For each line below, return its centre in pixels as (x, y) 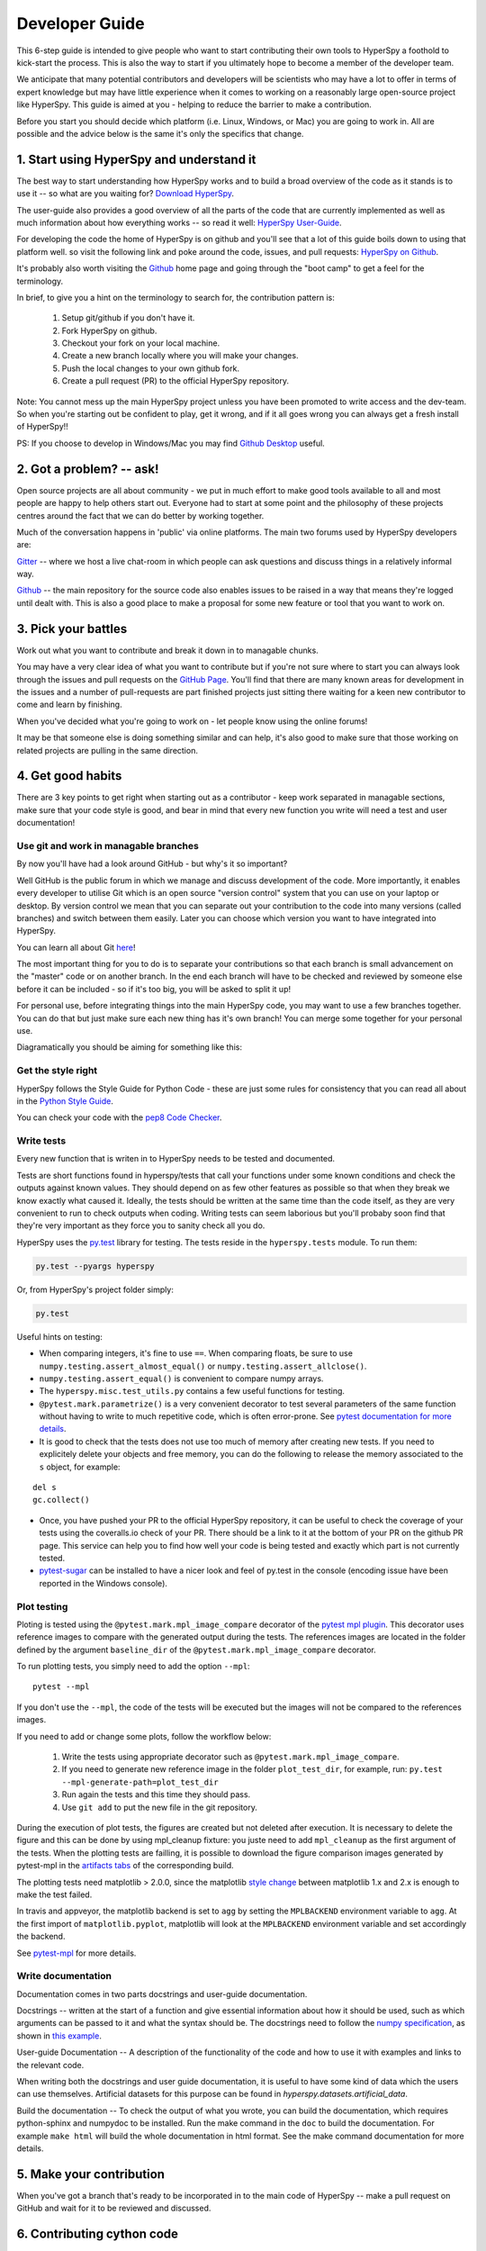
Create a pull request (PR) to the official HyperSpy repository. (175, 381)
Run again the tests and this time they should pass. (156, 1794)
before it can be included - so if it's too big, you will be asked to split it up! (154, 989)
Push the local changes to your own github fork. (151, 368)
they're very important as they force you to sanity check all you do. (141, 1225)
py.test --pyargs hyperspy (95, 1266)
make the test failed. (54, 1894)
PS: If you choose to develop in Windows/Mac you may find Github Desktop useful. (171, 443)
